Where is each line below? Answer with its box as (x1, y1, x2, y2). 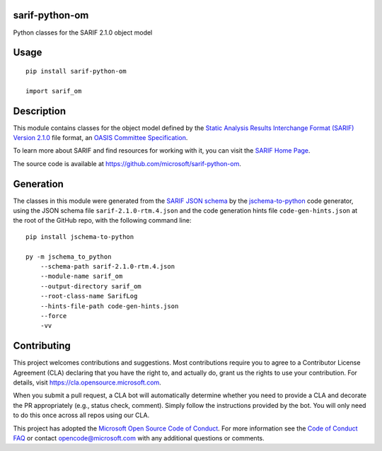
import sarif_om (25, 87, 82, 95)
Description (13, 105, 66, 117)
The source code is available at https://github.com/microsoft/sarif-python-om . (13, 159, 242, 168)
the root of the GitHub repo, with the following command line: (13, 216, 192, 225)
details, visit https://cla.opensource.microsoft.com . (13, 378, 162, 387)
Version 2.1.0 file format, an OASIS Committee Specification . (13, 134, 188, 141)
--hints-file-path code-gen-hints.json (40, 302, 179, 310)
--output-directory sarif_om (40, 282, 141, 290)
